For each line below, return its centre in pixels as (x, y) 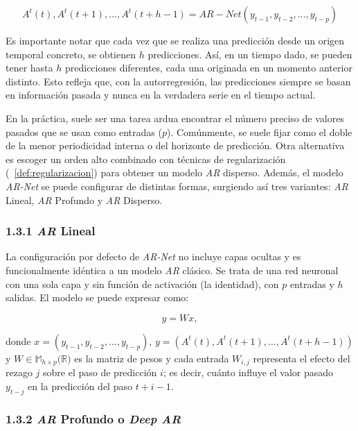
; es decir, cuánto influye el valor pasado (248, 372)
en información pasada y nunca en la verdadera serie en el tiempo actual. (161, 95)
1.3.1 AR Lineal (51, 231)
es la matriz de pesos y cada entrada (152, 358)
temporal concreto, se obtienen (71, 54)
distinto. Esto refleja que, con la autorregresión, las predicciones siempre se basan (178, 81)
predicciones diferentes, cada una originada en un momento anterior (208, 68)
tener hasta (29, 68)
